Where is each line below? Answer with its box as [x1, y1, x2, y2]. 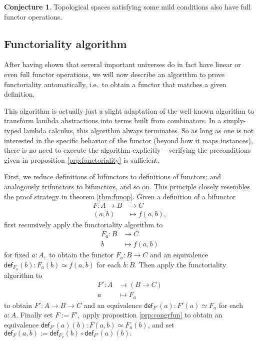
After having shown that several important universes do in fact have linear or [4, 59, 241, 70]
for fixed [4, 249, 29, 260]
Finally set [20, 309, 53, 320]
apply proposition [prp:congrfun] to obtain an [83, 309, 222, 320]
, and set [147, 319, 174, 330]
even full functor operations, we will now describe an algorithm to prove [4, 69, 224, 79]
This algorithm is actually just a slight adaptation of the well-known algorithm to [4, 105, 254, 116]
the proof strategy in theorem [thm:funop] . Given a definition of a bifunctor [4, 191, 236, 201]
